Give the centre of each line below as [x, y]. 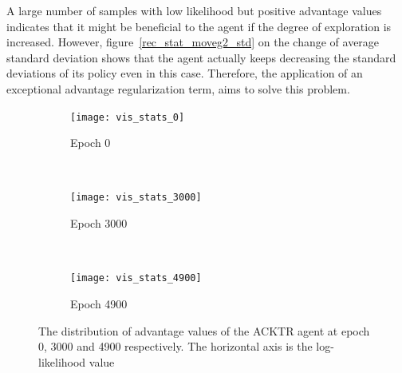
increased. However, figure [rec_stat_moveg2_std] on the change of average [193, 42]
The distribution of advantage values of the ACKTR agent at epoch [204, 330]
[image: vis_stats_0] [128, 117]
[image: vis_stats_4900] [136, 278]
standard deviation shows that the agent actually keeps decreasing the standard [201, 57]
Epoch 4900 [99, 303]
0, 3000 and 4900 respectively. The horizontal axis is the [175, 346]
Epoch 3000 [99, 223]
